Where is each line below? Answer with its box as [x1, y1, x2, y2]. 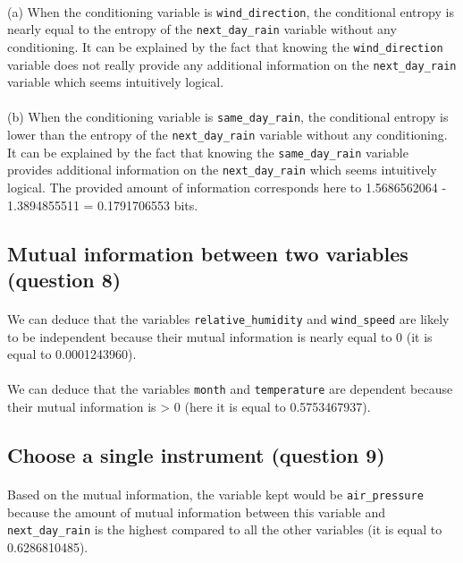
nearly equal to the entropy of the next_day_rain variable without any [7, 20, 397, 38]
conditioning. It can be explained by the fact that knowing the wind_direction [7, 37, 443, 55]
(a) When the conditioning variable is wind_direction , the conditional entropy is [7, 2, 454, 21]
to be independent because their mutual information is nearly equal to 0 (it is [7, 327, 433, 345]
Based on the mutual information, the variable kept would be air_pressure [7, 485, 424, 504]
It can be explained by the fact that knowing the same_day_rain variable [7, 142, 408, 161]
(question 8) [7, 266, 122, 293]
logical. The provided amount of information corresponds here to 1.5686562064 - [7, 178, 447, 197]
